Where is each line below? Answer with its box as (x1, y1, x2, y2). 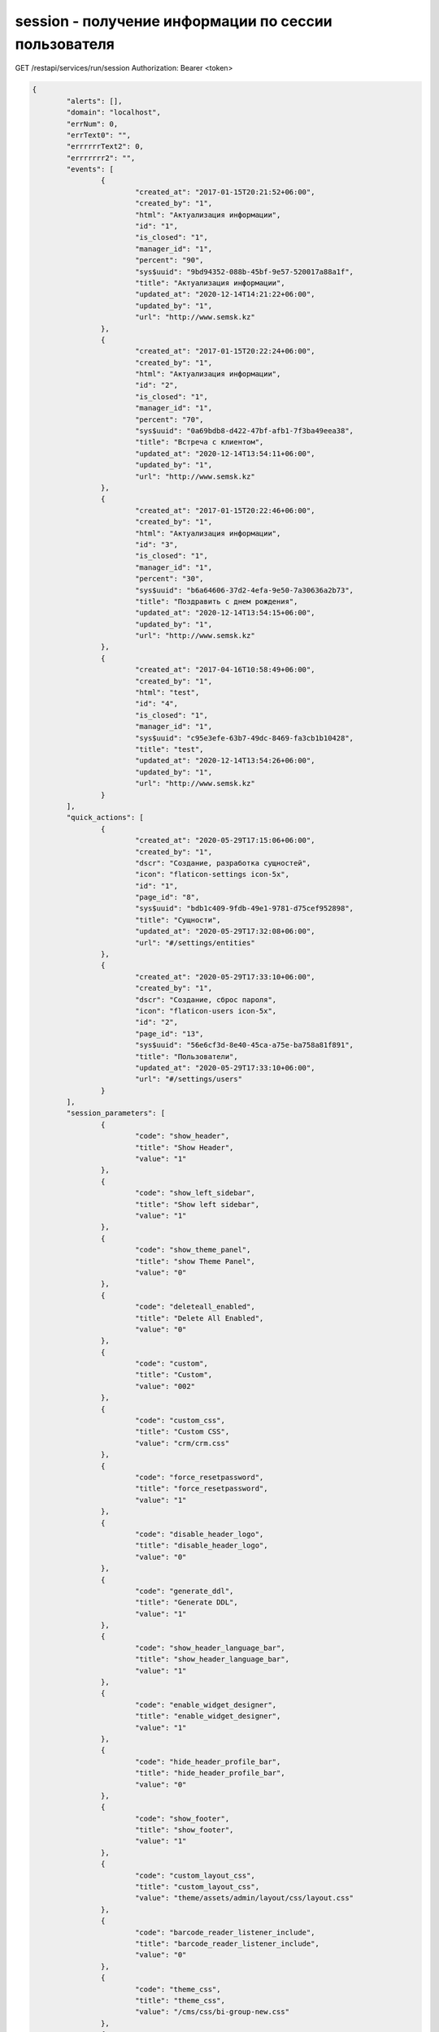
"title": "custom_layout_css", (134, 1882, 260, 1891)
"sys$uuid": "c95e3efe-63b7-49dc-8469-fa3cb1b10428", (134, 733, 354, 743)
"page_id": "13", (134, 1029, 204, 1038)
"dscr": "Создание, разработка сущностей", (134, 858, 311, 867)
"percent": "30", (134, 574, 204, 584)
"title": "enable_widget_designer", (134, 1712, 281, 1721)
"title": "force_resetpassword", (134, 1484, 268, 1493)
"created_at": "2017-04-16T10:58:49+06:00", (134, 665, 315, 675)
